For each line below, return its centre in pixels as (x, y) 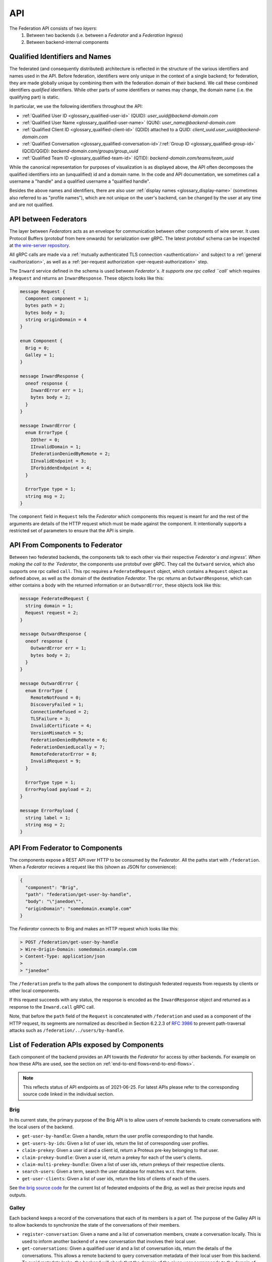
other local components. (35, 991)
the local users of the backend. (42, 1127)
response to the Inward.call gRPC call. (52, 1007)
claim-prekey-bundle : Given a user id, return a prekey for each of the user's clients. (112, 1157)
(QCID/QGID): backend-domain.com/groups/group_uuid (80, 151)
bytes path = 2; (45, 306)
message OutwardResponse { (53, 634)
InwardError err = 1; (57, 390)
